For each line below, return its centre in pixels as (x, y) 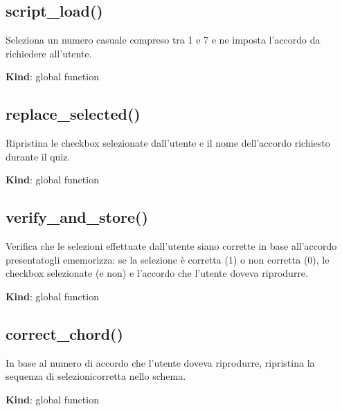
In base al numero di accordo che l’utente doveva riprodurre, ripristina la (160, 362)
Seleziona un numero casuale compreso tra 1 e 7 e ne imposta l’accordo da (163, 40)
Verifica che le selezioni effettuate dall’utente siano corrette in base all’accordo (171, 246)
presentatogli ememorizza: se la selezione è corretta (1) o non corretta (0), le (168, 259)
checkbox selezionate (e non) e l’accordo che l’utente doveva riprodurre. (157, 273)
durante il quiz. (38, 156)
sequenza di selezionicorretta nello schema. (96, 376)
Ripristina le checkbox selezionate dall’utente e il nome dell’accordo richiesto (168, 143)
